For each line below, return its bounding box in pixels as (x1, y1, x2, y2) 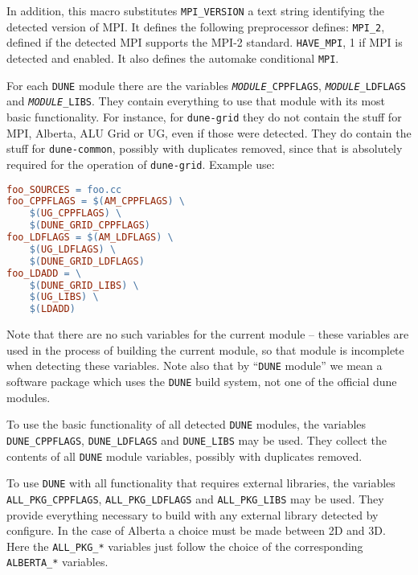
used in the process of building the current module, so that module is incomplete (6, 341, 404, 358)
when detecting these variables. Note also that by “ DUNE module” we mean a (6, 357, 383, 374)
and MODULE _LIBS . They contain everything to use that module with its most (6, 92, 386, 109)
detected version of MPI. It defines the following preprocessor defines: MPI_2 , (6, 18, 385, 35)
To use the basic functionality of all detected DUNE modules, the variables (6, 416, 367, 433)
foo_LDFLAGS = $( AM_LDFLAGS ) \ (6, 232, 174, 243)
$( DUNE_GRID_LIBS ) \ (29, 279, 139, 291)
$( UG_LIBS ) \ (29, 291, 99, 303)
